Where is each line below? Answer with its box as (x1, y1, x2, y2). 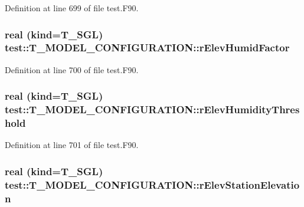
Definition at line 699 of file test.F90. (5, 2, 139, 14)
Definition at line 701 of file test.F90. (5, 139, 139, 151)
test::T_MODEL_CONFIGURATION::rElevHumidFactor (5, 40, 290, 55)
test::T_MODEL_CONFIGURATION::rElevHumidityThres (5, 102, 300, 117)
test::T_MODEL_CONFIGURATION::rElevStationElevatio (5, 177, 300, 192)
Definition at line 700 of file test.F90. (5, 63, 139, 75)
